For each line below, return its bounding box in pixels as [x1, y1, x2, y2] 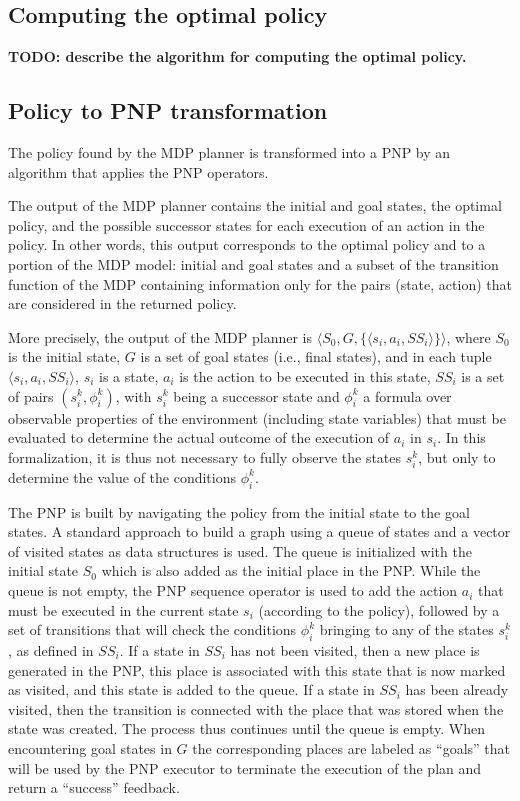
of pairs [8, 385, 54, 406]
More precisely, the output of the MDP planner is [8, 326, 313, 347]
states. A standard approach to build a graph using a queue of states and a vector [8, 521, 511, 542]
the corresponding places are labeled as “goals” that [192, 738, 510, 758]
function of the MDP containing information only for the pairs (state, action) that [8, 273, 512, 294]
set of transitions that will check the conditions [8, 619, 297, 640]
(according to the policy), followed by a [258, 599, 500, 620]
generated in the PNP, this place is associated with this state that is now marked [8, 659, 506, 680]
